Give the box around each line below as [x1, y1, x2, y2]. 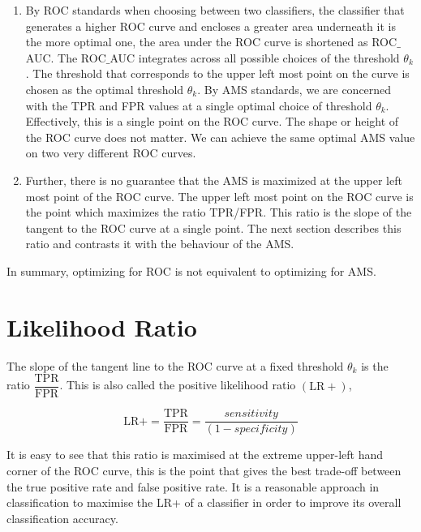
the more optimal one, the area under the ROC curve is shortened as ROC [25, 33, 397, 50]
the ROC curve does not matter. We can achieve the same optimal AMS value [25, 128, 415, 145]
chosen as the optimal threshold [25, 80, 184, 97]
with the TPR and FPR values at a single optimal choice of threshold [25, 97, 372, 114]
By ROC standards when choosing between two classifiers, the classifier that [25, 2, 405, 18]
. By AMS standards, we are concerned [197, 80, 392, 97]
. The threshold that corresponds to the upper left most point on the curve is [25, 65, 410, 82]
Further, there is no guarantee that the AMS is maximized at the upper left [25, 171, 402, 188]
